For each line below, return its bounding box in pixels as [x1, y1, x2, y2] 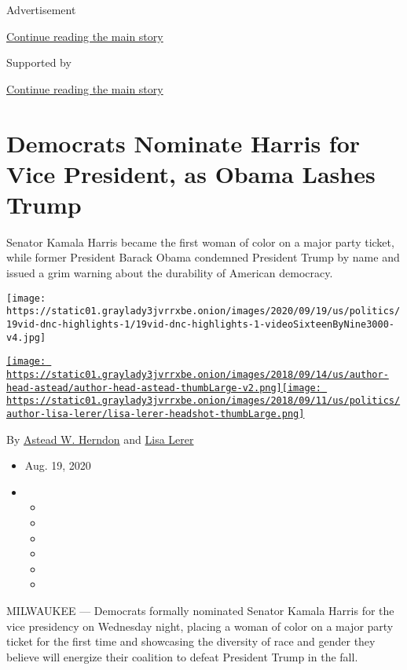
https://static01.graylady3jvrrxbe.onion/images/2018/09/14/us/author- [6, 368, 389, 380]
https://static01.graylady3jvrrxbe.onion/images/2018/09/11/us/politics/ [6, 395, 401, 407]
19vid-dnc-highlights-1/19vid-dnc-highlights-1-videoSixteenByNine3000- [6, 318, 394, 330]
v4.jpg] [6, 331, 46, 343]
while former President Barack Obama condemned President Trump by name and [6, 249, 400, 265]
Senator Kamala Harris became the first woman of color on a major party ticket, [6, 233, 394, 250]
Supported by [6, 54, 71, 71]
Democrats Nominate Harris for [6, 126, 361, 159]
